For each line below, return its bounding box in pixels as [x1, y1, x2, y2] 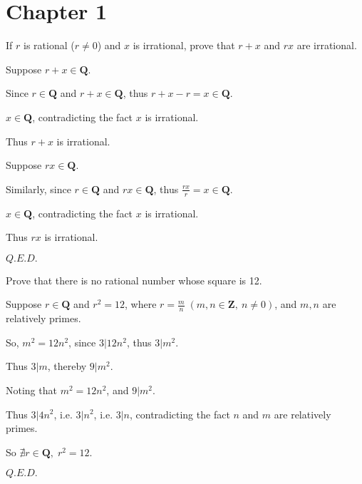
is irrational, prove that [133, 38, 235, 53]
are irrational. [296, 38, 357, 53]
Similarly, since [6, 181, 71, 196]
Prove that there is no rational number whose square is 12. [6, 272, 262, 287]
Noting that [6, 382, 57, 397]
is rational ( [23, 38, 75, 53]
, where [125, 297, 157, 311]
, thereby [47, 359, 87, 374]
